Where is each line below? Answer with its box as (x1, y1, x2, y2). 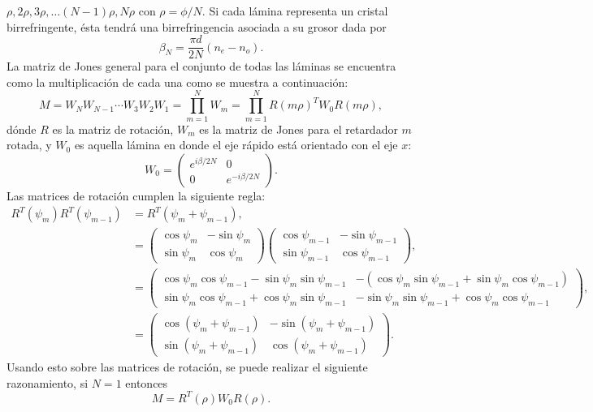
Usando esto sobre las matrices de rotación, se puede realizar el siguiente (6, 358, 368, 376)
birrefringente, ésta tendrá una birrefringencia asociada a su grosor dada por (6, 18, 387, 35)
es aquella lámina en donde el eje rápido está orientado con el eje (74, 136, 398, 153)
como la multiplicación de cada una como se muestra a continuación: (6, 73, 348, 90)
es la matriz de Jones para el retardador (199, 120, 398, 137)
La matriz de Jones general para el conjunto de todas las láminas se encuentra (6, 58, 396, 75)
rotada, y (6, 136, 52, 153)
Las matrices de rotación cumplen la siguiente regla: (6, 187, 266, 204)
